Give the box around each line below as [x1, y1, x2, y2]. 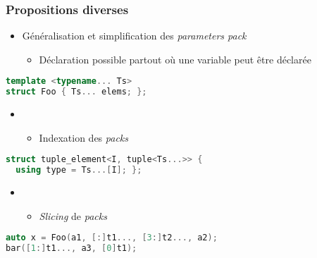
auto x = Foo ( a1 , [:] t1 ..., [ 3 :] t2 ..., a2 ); [6, 233, 218, 243]
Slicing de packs [39, 208, 107, 223]
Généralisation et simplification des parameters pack [22, 28, 247, 43]
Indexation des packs [39, 130, 128, 145]
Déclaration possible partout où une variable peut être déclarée [39, 51, 311, 66]
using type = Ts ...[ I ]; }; [15, 165, 142, 176]
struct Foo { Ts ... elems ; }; [6, 87, 147, 97]
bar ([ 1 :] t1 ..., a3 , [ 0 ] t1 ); [6, 243, 137, 254]
